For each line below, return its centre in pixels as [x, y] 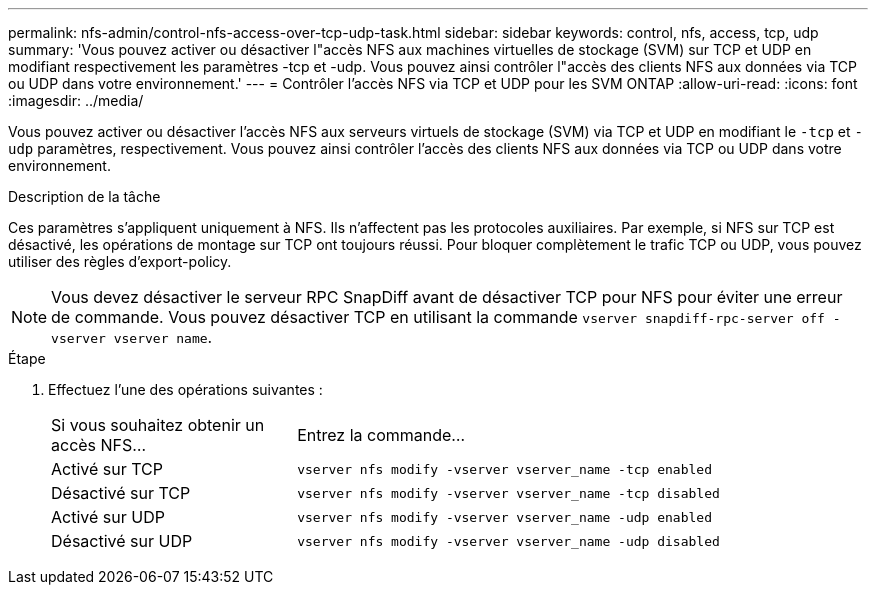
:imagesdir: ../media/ [76, 100]
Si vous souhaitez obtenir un [158, 425]
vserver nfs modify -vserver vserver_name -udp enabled [505, 517]
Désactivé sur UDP [122, 541]
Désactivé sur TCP [121, 493]
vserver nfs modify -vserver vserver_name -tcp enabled [505, 469]
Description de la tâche [84, 196]
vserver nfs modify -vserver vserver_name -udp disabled [508, 541]
